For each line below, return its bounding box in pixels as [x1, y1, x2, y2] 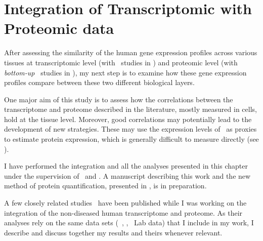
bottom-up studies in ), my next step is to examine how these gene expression [4, 67, 247, 77]
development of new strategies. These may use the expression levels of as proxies [4, 124, 257, 134]
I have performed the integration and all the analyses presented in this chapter [4, 160, 248, 171]
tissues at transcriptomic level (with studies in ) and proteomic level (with [4, 57, 238, 67]
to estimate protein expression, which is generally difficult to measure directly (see [4, 134, 259, 144]
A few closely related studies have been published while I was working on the [4, 197, 247, 208]
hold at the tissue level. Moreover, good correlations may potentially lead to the [4, 113, 252, 124]
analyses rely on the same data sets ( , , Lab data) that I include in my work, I [4, 217, 254, 228]
